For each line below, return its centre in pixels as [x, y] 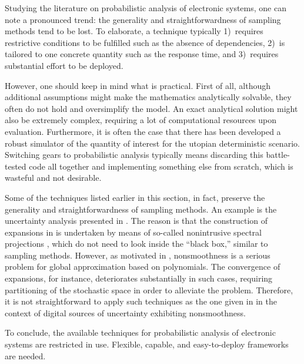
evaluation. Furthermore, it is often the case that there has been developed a [143, 131]
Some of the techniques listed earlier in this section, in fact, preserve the [135, 197]
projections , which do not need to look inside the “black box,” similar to [136, 244]
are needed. [25, 355]
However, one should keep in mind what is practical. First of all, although [138, 85]
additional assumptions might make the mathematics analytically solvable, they [148, 97]
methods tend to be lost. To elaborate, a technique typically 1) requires [134, 31]
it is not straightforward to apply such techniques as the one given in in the [141, 301]
